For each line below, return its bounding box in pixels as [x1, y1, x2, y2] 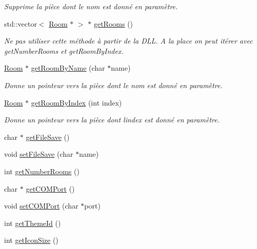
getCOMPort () [26, 183, 75, 194]
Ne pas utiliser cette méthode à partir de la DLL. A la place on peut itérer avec [4, 35, 253, 46]
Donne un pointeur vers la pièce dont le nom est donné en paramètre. [4, 79, 223, 90]
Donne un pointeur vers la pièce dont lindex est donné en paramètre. [4, 114, 220, 125]
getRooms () [93, 18, 133, 29]
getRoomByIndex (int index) [31, 97, 122, 108]
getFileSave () [26, 131, 70, 142]
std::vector [4, 18, 37, 29]
